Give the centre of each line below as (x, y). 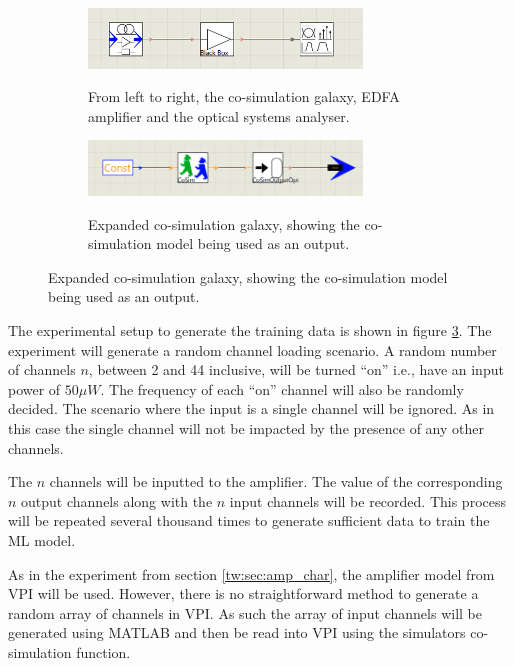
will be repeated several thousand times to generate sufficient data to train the (249, 520)
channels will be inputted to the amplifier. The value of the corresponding (276, 481)
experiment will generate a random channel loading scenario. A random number (252, 349)
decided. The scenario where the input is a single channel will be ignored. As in (251, 408)
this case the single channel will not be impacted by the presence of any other (246, 428)
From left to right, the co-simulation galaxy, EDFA (244, 96)
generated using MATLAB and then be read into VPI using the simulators (237, 632)
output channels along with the (117, 500)
